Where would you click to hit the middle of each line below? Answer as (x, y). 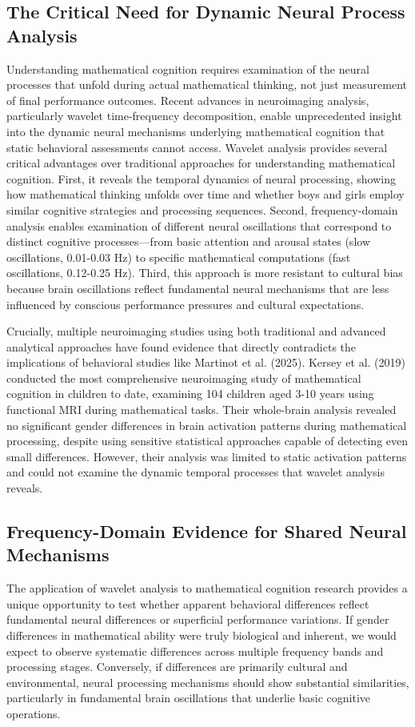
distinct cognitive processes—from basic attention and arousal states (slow (188, 241)
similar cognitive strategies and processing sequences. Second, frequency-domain (202, 209)
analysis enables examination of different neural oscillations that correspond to (199, 225)
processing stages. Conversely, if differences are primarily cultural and (177, 667)
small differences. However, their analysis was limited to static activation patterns (207, 456)
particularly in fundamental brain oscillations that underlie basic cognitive (189, 698)
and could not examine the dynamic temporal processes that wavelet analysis (196, 472)
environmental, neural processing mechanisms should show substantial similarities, (208, 682)
